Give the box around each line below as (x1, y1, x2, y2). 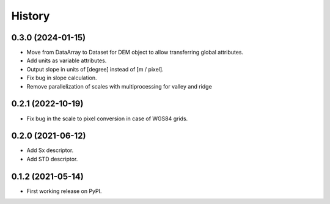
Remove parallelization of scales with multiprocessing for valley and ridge (26, 82, 212, 90)
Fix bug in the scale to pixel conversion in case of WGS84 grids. (26, 115, 188, 122)
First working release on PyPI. (26, 187, 102, 195)
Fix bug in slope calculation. (26, 74, 97, 82)
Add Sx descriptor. (26, 147, 74, 154)
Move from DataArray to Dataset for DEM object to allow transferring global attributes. (26, 49, 244, 56)
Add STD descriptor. (26, 155, 78, 162)
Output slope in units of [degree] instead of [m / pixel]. (26, 65, 164, 73)
